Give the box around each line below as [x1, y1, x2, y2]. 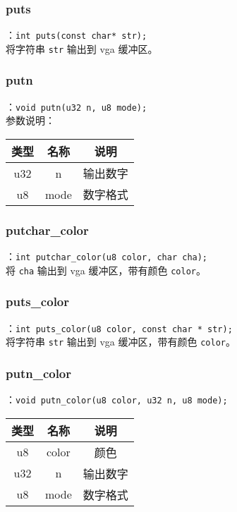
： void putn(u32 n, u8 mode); [6, 99, 147, 114]
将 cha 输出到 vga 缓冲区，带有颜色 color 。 [6, 262, 206, 277]
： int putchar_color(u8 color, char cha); [6, 249, 208, 264]
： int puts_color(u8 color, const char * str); [6, 320, 233, 335]
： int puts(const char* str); [6, 28, 147, 42]
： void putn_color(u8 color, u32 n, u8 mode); [6, 392, 228, 407]
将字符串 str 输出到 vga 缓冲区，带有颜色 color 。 [6, 334, 236, 349]
